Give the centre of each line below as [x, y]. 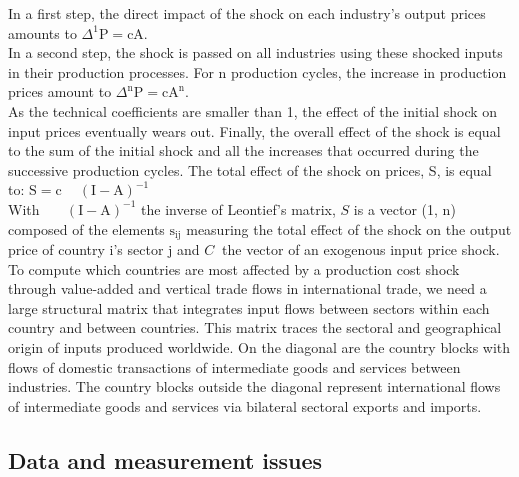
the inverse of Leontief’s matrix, [238, 208]
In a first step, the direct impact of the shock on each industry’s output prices [247, 13]
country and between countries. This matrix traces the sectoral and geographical [255, 327]
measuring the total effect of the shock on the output [349, 228]
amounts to [42, 32]
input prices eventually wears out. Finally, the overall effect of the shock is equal [254, 130]
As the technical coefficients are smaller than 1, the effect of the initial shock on [253, 110]
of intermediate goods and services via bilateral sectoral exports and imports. [245, 405]
